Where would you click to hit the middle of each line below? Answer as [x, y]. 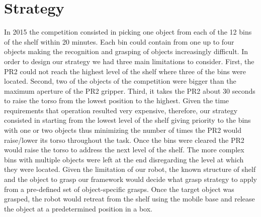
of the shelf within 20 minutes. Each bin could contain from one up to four [119, 41]
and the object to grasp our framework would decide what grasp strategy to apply [130, 179]
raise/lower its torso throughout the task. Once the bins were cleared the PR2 [124, 140]
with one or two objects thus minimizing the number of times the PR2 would [123, 130]
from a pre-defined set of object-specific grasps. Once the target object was [119, 189]
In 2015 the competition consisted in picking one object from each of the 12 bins [128, 32]
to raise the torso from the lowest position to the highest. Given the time [117, 100]
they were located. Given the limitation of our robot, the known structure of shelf [130, 169]
